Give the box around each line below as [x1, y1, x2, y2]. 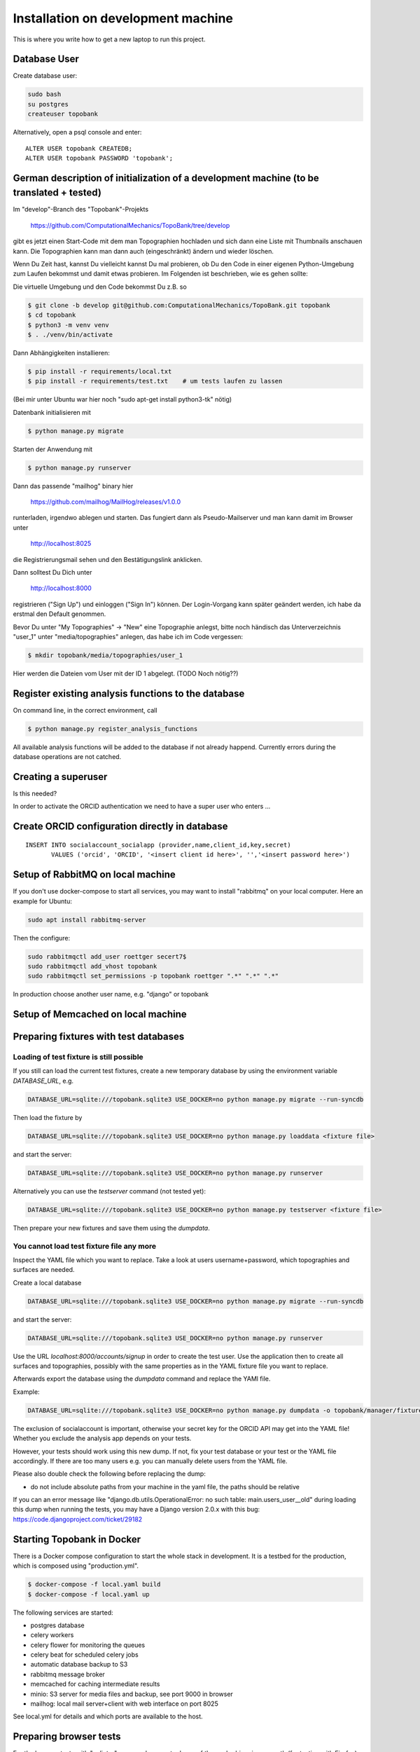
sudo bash [27, 90, 62, 98]
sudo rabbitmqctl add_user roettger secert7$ [27, 952, 187, 960]
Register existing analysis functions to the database [13, 687, 245, 699]
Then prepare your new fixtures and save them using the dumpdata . [13, 1224, 210, 1232]
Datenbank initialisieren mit [13, 408, 91, 416]
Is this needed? [13, 789, 57, 798]
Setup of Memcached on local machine [13, 1008, 187, 1020]
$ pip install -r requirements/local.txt [27, 367, 172, 375]
